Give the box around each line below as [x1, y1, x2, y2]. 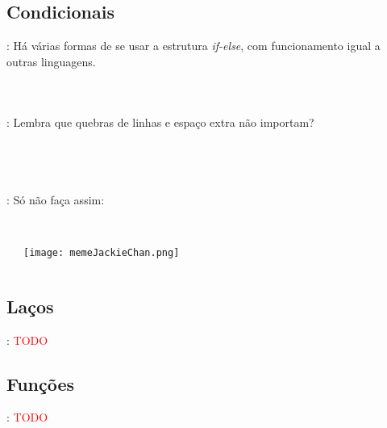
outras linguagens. [6, 52, 96, 69]
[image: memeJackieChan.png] [23, 246, 180, 258]
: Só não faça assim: [6, 191, 105, 208]
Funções [6, 371, 75, 396]
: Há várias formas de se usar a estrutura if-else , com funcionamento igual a [6, 37, 381, 54]
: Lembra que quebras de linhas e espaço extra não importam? [6, 114, 314, 131]
